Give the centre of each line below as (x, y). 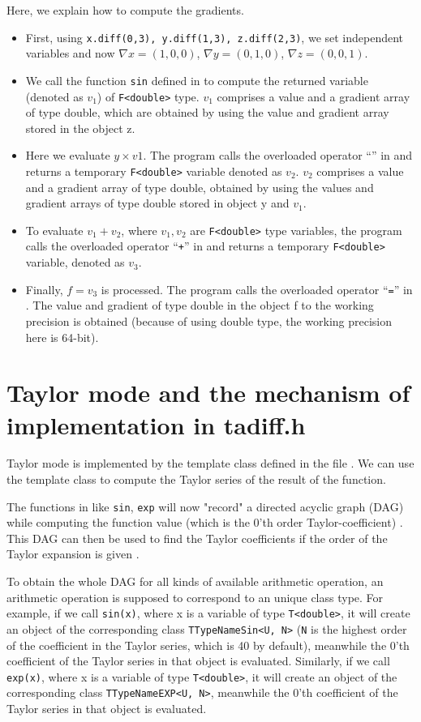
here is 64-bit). (62, 337)
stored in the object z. (80, 128)
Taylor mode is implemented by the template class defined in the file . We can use (210, 463)
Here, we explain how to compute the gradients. (125, 10)
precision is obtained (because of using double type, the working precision (209, 320)
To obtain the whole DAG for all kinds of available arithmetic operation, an (195, 581)
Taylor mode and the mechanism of (208, 393)
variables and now (70, 53)
